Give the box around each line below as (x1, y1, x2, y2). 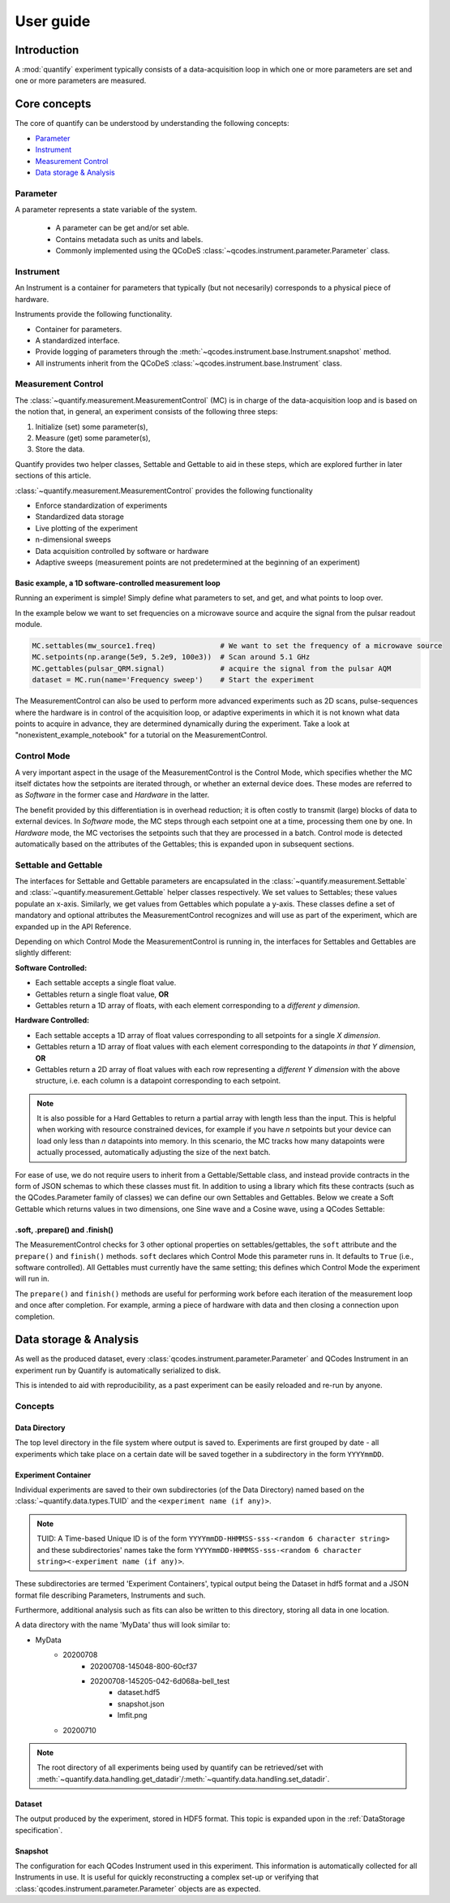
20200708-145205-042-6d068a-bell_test (90, 1676, 230, 1686)
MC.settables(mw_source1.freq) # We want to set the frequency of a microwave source (32, 642, 443, 651)
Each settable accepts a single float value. (35, 978, 177, 988)
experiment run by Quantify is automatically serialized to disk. (15, 1365, 221, 1375)
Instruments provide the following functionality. (15, 309, 173, 319)
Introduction (15, 43, 79, 57)
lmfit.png (118, 1711, 148, 1720)
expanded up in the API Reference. (15, 922, 131, 932)
